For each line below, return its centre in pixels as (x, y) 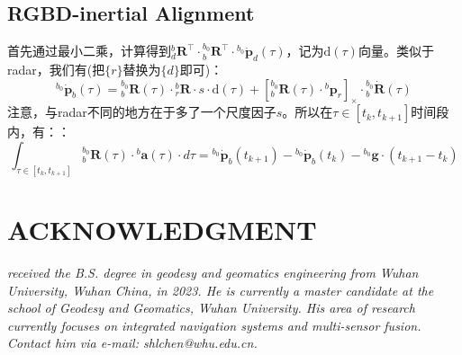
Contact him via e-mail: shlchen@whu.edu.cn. (132, 343)
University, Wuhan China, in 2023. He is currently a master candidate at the (221, 290)
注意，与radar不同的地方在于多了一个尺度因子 (142, 112)
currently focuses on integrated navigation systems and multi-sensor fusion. (214, 325)
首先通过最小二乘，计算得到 (89, 51)
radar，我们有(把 (56, 69)
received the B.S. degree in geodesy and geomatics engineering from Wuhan (213, 272)
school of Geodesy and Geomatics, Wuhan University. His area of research (211, 308)
